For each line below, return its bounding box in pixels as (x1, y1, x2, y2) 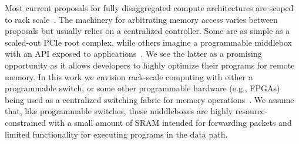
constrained (5, 116, 46, 128)
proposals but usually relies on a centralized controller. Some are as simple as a (5, 25, 290, 37)
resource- (235, 105, 268, 117)
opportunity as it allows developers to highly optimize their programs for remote (5, 59, 295, 71)
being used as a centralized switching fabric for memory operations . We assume (5, 93, 294, 105)
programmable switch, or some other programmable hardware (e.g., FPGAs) (5, 82, 280, 94)
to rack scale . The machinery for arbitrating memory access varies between (5, 13, 278, 25)
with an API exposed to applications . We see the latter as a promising (5, 47, 262, 60)
